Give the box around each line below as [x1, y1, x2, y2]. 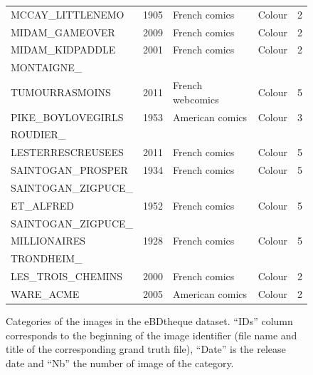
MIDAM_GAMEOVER [11, 24, 115, 39]
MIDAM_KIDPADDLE [11, 42, 116, 57]
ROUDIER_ [11, 127, 66, 142]
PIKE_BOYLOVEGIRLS [11, 109, 124, 124]
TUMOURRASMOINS [11, 84, 111, 99]
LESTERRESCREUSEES [11, 145, 124, 160]
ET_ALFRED [11, 197, 75, 212]
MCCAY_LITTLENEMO [11, 6, 124, 21]
